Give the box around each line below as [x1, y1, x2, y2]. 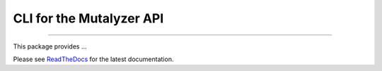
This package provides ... [13, 42, 87, 51]
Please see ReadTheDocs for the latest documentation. [13, 55, 174, 63]
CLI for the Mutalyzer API [13, 11, 164, 26]
